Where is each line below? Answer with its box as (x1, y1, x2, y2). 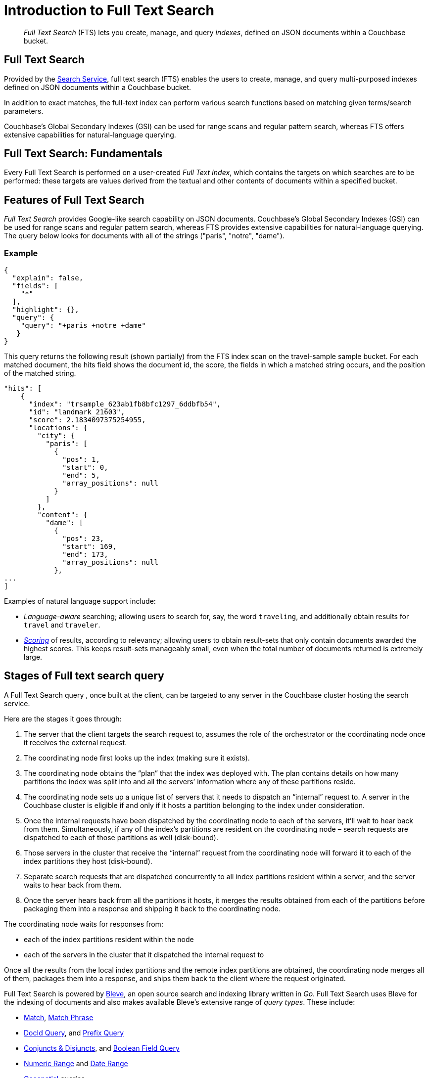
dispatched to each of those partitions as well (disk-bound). (24, 833, 219, 842)
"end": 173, (62, 550, 108, 559)
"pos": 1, (62, 455, 100, 464)
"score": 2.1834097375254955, (29, 416, 146, 424)
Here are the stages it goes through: (4, 714, 122, 723)
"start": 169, (62, 542, 117, 551)
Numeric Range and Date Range (24, 1059, 128, 1068)
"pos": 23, (62, 535, 104, 543)
